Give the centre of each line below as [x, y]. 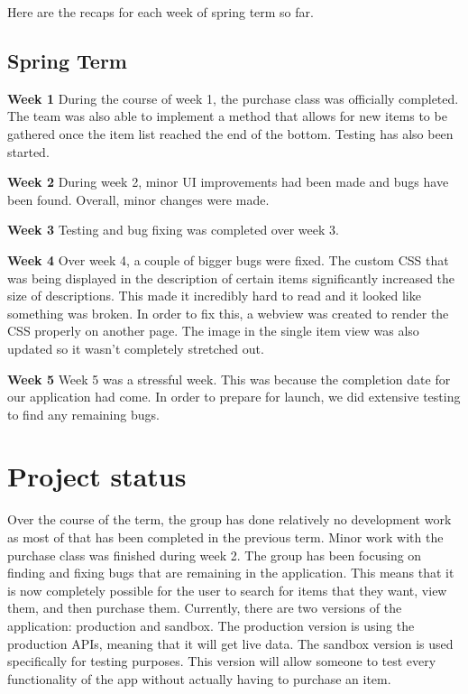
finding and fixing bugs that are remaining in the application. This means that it [231, 573]
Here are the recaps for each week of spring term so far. [161, 12]
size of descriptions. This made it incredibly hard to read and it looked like [214, 296]
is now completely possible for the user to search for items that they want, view [227, 590]
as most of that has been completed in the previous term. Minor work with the [225, 537]
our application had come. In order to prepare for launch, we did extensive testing [234, 397]
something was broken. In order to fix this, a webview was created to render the [228, 313]
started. [28, 151]
